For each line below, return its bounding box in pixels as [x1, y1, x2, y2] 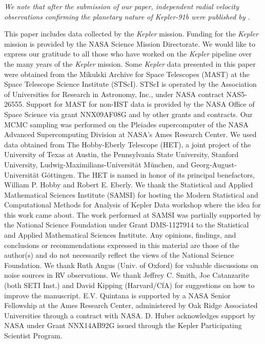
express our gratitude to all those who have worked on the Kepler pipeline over [4, 48, 252, 59]
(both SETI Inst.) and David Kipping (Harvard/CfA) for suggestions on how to [4, 280, 255, 291]
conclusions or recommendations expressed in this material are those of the [4, 239, 239, 250]
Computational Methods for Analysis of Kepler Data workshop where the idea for [4, 199, 261, 210]
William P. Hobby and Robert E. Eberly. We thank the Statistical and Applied [4, 179, 253, 190]
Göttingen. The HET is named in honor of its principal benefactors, [41, 169, 255, 180]
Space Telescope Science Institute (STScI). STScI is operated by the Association [4, 79, 257, 89]
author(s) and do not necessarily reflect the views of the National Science [4, 250, 234, 260]
